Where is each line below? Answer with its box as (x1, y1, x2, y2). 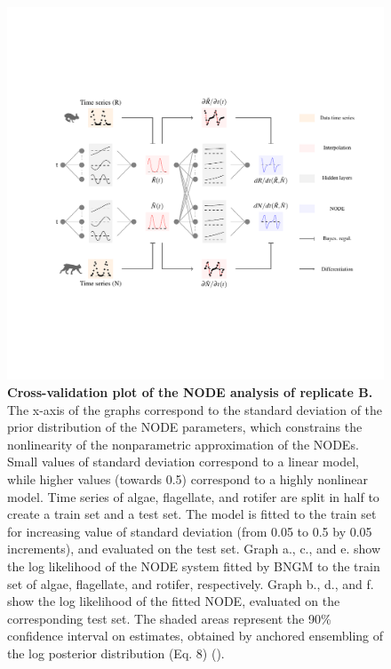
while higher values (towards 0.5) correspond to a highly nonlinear (7, 470, 369, 488)
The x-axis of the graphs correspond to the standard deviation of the (7, 400, 383, 418)
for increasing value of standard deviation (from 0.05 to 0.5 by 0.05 (7, 522, 372, 540)
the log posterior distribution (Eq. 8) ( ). (7, 643, 225, 662)
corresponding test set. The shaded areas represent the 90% (7, 609, 331, 627)
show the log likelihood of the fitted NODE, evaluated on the (7, 592, 340, 610)
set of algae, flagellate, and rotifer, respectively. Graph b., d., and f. (7, 574, 374, 593)
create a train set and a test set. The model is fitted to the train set (7, 505, 377, 523)
